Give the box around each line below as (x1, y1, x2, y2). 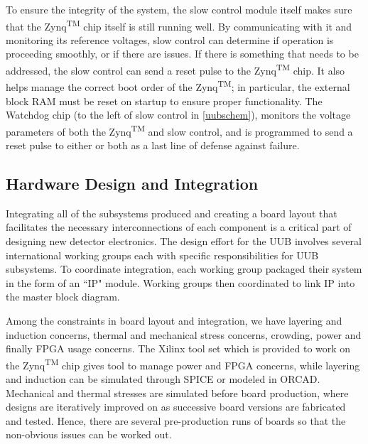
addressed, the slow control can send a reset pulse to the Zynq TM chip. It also (6, 61, 345, 77)
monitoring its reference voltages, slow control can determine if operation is (6, 32, 334, 47)
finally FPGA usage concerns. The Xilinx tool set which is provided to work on (6, 341, 351, 356)
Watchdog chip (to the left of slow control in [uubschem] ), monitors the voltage (6, 107, 351, 122)
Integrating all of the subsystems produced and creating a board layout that (6, 205, 337, 220)
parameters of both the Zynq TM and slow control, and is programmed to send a (6, 121, 353, 139)
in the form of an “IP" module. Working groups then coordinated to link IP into (6, 275, 355, 290)
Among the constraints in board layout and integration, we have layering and (6, 313, 342, 327)
